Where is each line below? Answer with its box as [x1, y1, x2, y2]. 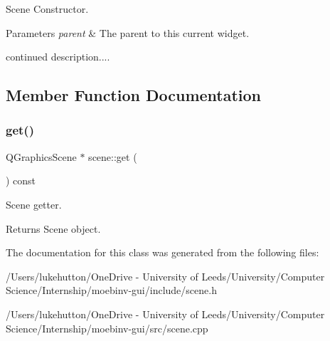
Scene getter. [6, 196, 62, 211]
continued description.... [6, 49, 110, 64]
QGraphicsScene [6, 149, 77, 164]
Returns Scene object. [6, 221, 101, 236]
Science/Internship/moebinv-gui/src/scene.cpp [6, 320, 208, 335]
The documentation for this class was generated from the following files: [6, 245, 319, 260]
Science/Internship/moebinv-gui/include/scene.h [6, 283, 217, 298]
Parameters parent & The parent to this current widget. [6, 25, 250, 40]
